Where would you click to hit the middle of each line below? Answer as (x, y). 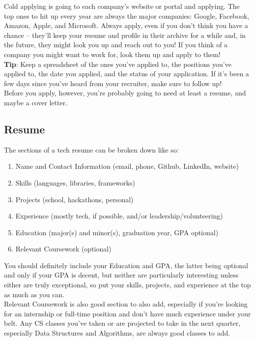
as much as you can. (34, 294)
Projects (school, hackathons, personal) (74, 199)
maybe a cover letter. (36, 102)
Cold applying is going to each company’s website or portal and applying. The (122, 6)
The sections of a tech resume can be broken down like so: (91, 149)
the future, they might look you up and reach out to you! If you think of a (116, 45)
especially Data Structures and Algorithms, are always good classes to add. (117, 333)
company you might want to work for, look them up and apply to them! (112, 54)
